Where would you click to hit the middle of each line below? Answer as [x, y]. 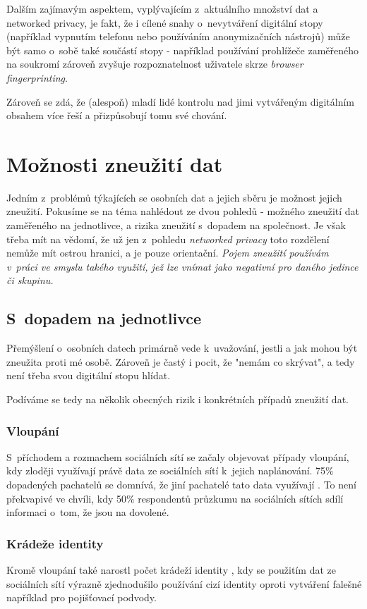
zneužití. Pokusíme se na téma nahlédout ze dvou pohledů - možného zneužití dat [183, 211]
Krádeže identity [55, 543]
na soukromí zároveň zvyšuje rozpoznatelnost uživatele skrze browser [155, 64]
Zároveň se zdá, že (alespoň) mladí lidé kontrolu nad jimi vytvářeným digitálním [181, 101]
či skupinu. [30, 280]
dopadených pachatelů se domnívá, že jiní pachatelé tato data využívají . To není [181, 485]
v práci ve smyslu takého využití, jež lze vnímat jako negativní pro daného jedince [182, 266]
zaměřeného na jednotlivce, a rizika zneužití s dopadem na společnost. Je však [176, 225]
